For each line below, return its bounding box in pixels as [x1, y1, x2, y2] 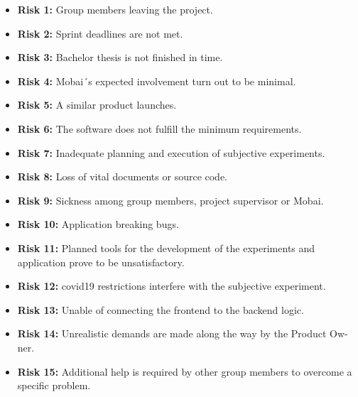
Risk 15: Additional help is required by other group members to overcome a [17, 364, 352, 379]
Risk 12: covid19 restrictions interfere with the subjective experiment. [17, 278, 326, 293]
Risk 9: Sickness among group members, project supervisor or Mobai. [17, 192, 324, 207]
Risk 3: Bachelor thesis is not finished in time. [17, 50, 223, 65]
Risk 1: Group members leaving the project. [17, 2, 213, 16]
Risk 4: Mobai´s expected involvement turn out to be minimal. [17, 73, 296, 88]
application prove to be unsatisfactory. [17, 254, 185, 269]
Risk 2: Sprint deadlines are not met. [17, 26, 183, 40]
